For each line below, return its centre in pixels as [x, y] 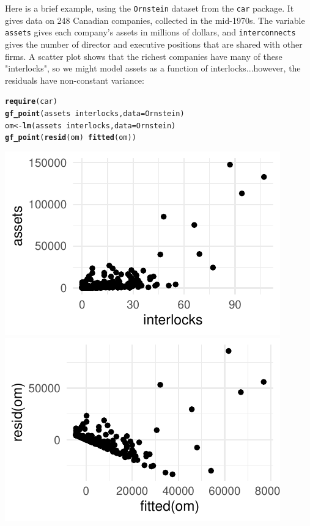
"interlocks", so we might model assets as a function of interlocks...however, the [153, 68]
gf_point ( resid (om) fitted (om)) [71, 138]
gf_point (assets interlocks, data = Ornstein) [95, 113]
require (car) [31, 102]
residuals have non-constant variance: [75, 80]
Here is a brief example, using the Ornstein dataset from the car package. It [149, 8]
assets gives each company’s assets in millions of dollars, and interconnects [150, 32]
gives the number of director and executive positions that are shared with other [154, 44]
